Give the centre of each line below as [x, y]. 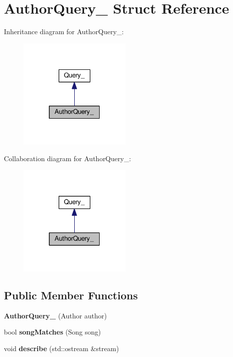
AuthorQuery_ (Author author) [55, 315]
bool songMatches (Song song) [53, 332]
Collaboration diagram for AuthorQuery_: [68, 158]
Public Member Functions [71, 295]
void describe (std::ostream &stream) [62, 348]
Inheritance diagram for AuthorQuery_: [64, 31]
